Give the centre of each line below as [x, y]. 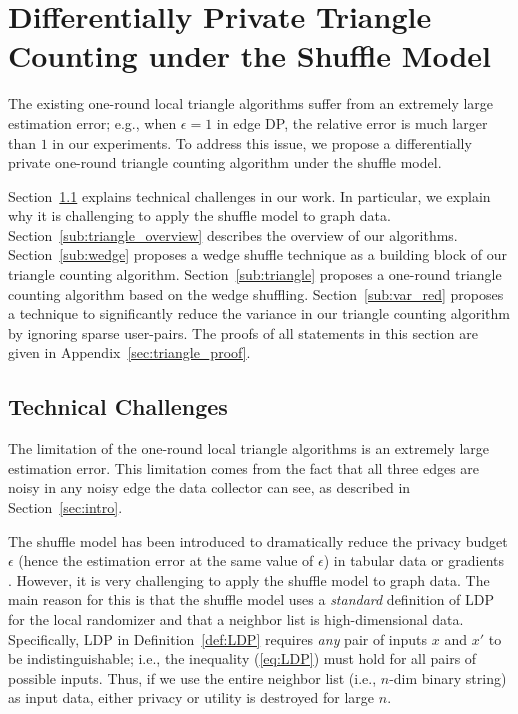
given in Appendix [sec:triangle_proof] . [129, 352]
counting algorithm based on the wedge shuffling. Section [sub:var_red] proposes [256, 293]
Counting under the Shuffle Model [249, 55]
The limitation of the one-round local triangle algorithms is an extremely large [249, 448]
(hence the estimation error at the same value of [166, 560]
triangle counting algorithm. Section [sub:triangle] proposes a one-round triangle [255, 274]
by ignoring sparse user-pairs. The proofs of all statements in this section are [243, 332]
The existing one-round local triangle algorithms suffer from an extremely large [251, 103]
